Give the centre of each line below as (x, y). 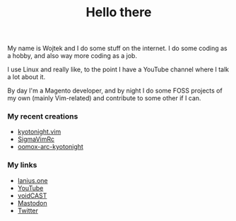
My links (22, 165)
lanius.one (33, 180)
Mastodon (32, 203)
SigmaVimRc (36, 139)
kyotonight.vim (39, 132)
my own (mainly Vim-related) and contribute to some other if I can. (104, 98)
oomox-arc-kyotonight (50, 147)
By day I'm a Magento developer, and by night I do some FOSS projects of (115, 91)
